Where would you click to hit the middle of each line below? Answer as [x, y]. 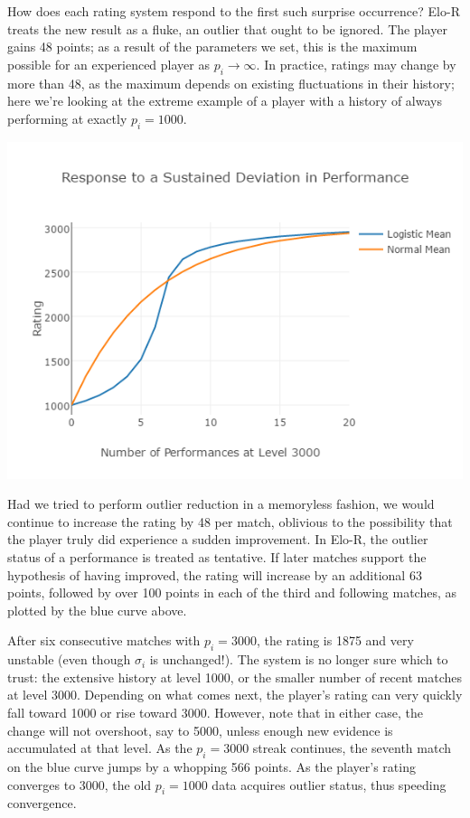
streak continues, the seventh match [352, 748]
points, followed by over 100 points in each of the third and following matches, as [232, 592]
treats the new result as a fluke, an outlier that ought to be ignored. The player [227, 28]
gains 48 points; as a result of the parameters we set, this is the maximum [212, 47]
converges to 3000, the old [80, 784]
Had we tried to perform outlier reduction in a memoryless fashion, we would [221, 504]
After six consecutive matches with [104, 640]
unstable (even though [69, 659]
